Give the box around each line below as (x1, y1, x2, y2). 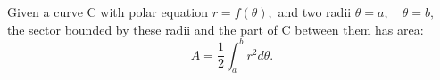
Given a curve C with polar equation (7, 3, 208, 20)
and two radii (278, 3, 352, 20)
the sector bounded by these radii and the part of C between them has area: (7, 20, 424, 38)
